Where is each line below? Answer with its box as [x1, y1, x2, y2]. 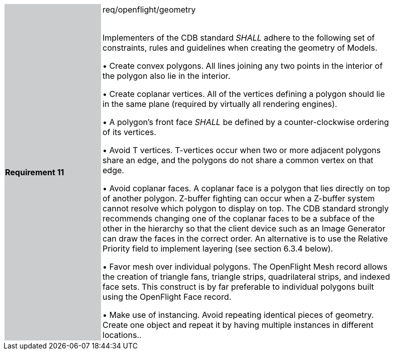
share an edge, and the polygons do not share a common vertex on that [103, 155, 373, 165]
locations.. [103, 330, 142, 340]
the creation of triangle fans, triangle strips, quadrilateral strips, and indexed [103, 272, 390, 282]
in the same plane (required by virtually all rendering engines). [103, 99, 337, 109]
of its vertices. [103, 127, 156, 137]
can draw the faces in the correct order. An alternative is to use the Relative [103, 233, 388, 244]
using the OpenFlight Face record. [103, 292, 232, 302]
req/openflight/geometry [103, 5, 196, 15]
